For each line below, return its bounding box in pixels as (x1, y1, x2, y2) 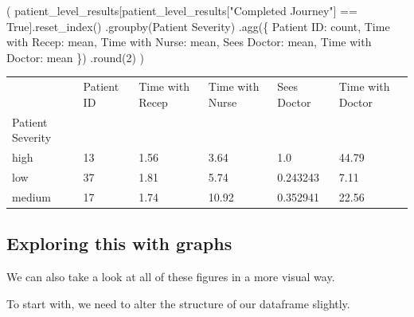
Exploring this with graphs (6, 231, 232, 256)
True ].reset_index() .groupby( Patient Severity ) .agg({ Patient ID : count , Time (6, 18, 390, 34)
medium (12, 188, 51, 205)
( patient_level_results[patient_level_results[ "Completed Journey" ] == (6, 2, 357, 18)
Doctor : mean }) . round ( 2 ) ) (6, 49, 145, 65)
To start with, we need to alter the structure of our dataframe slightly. (6, 295, 350, 311)
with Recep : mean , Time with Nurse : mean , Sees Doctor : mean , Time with (6, 33, 372, 50)
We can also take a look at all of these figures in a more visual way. (6, 268, 335, 284)
